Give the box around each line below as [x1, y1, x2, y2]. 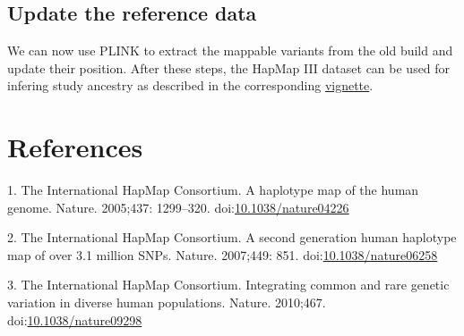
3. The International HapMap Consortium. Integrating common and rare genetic [7, 275, 450, 294]
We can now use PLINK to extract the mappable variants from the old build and [7, 41, 453, 60]
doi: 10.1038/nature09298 [7, 310, 142, 329]
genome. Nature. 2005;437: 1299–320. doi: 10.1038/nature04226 [7, 197, 349, 216]
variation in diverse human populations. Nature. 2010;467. [7, 293, 326, 312]
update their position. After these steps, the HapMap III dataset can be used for [7, 58, 451, 77]
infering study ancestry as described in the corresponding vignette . [7, 76, 374, 95]
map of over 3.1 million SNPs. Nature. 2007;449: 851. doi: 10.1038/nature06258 [7, 245, 438, 264]
